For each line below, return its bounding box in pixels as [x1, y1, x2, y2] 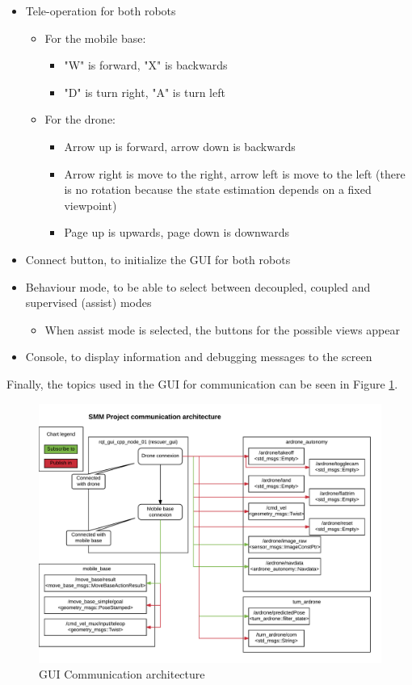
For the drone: [44, 111, 116, 128]
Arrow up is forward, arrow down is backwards [64, 137, 296, 154]
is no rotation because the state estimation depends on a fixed [64, 181, 372, 198]
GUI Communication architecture [39, 666, 205, 683]
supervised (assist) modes [25, 294, 152, 311]
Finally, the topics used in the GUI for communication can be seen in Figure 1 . [6, 375, 398, 392]
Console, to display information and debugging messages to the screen [25, 348, 372, 365]
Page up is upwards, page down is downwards [64, 224, 290, 241]
